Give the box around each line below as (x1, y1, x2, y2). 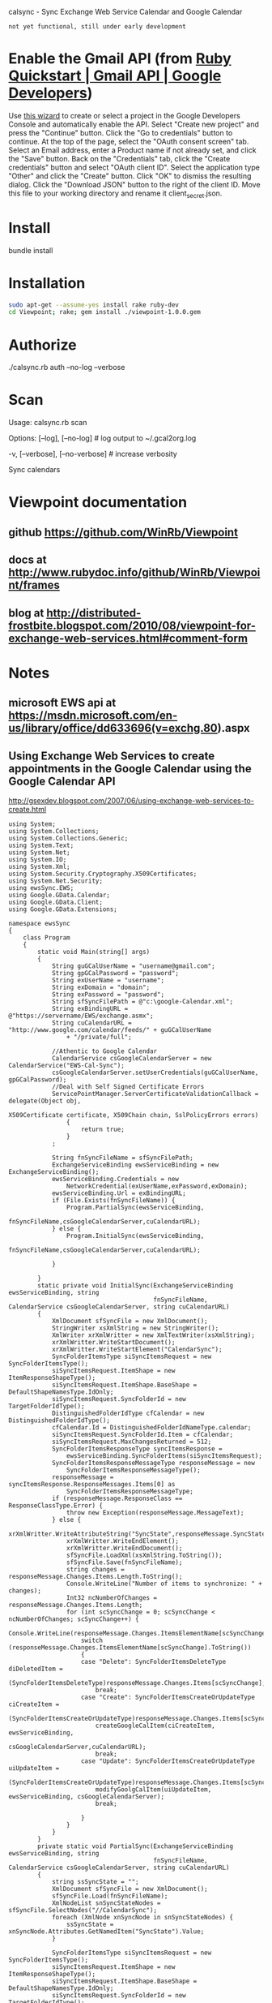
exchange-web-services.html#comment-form (8, 631, 249, 645)
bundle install (8, 245, 53, 255)
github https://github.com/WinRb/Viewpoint (8, 525, 239, 539)
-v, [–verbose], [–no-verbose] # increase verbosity (8, 449, 178, 459)
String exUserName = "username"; (51, 976, 164, 984)
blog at (8, 606, 45, 620)
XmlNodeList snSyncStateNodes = (51, 1898, 161, 1907)
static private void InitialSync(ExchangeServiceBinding (37, 1281, 233, 1289)
